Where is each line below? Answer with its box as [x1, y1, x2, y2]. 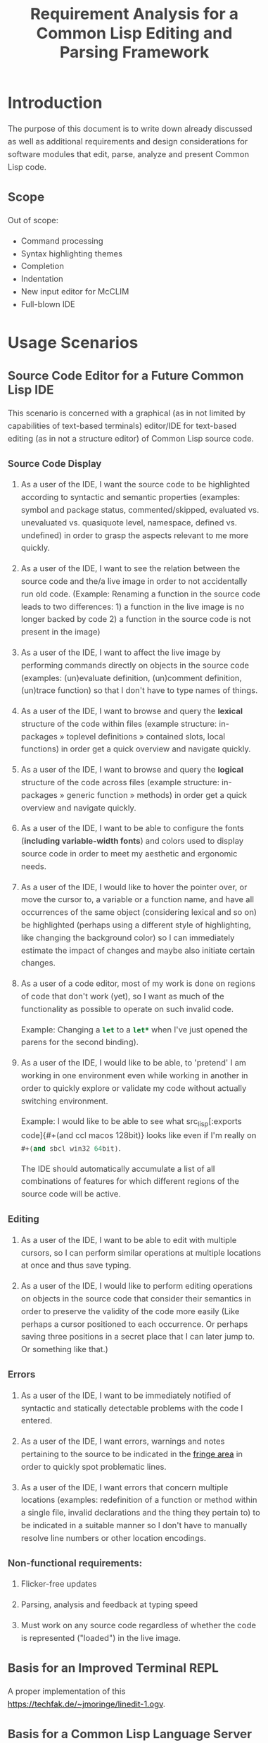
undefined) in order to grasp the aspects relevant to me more [20, 530, 249, 540]
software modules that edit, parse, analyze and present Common [8, 149, 250, 159]
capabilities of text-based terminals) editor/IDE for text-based [8, 420, 237, 431]
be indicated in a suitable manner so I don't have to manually [20, 1520, 248, 1530]
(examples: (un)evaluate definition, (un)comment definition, [20, 673, 243, 683]
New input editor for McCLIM [20, 287, 129, 297]
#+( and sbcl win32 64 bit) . [20, 1143, 121, 1153]
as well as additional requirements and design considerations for [8, 137, 248, 147]
